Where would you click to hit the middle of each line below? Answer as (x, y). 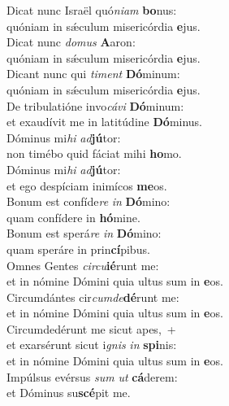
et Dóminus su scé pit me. (69, 393)
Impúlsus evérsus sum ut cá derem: (92, 376)
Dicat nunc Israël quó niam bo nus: (92, 10)
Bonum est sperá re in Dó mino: (84, 233)
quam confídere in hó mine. (73, 217)
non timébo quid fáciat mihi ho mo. (94, 153)
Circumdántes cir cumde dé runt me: (93, 297)
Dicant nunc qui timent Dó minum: (93, 74)
